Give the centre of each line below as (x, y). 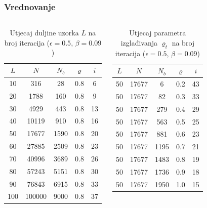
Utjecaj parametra (158, 33)
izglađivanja (139, 42)
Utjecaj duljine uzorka (44, 33)
